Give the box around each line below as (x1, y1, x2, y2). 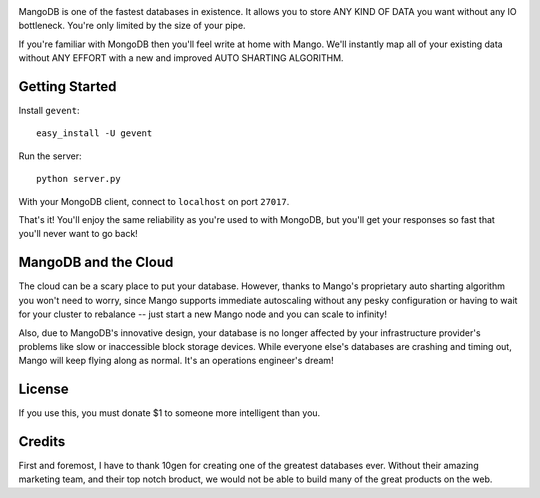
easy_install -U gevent (36, 128, 153, 139)
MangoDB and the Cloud (18, 254, 174, 271)
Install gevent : (18, 105, 80, 117)
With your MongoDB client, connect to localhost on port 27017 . (18, 195, 290, 207)
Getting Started (18, 78, 117, 95)
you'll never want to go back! (18, 228, 139, 240)
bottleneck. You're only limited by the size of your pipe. (18, 20, 246, 32)
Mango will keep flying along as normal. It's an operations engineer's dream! (18, 355, 334, 367)
